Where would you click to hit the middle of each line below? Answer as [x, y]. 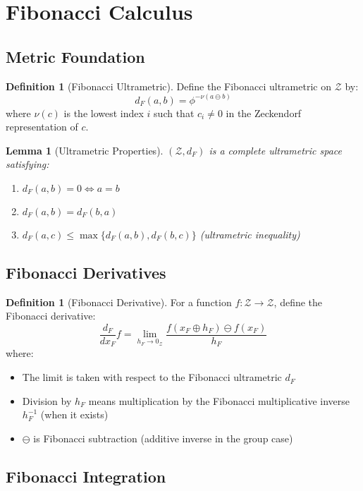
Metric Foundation [75, 56]
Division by [47, 400]
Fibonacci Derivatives [86, 272]
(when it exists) [74, 414]
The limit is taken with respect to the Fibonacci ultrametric [152, 377]
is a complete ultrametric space [275, 150]
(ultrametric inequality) [250, 234]
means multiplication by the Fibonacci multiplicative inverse [219, 400]
